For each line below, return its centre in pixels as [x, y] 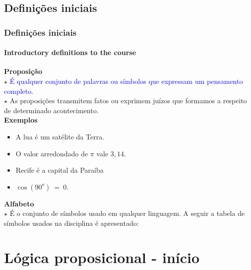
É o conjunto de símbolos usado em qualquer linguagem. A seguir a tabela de [127, 213]
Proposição [23, 71]
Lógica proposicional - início [102, 257]
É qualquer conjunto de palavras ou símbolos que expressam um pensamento [126, 81]
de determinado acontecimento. [51, 110]
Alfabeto [19, 203]
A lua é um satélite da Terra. [60, 136]
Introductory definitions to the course [70, 52]
